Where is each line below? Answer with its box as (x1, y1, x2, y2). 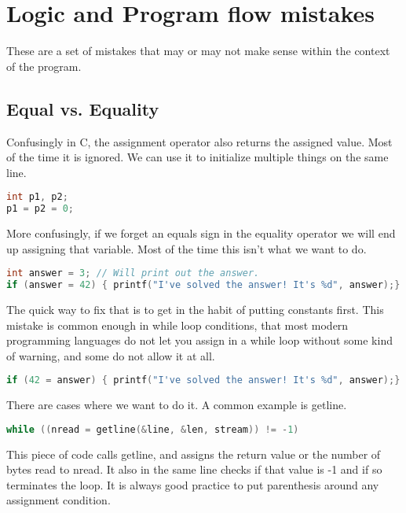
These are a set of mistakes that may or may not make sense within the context (6, 42, 390, 59)
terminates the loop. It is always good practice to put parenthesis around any (6, 476, 379, 493)
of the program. (6, 57, 82, 74)
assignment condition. (6, 492, 111, 508)
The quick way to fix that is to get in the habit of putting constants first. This (6, 301, 384, 317)
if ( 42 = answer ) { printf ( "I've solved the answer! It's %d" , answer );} (6, 375, 401, 386)
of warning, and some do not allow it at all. (6, 347, 215, 364)
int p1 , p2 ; (6, 191, 68, 203)
